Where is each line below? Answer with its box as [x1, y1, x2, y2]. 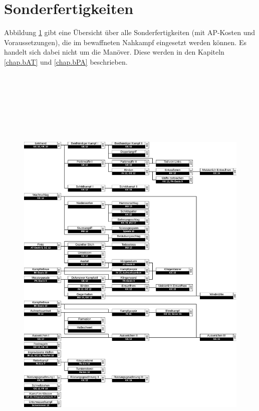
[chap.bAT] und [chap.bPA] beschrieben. [4, 56, 128, 67]
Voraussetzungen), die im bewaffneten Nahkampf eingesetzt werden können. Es [4, 37, 246, 47]
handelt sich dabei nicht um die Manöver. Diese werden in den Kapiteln [4, 47, 224, 57]
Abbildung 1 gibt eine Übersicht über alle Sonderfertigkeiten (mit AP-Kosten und [4, 27, 255, 38]
